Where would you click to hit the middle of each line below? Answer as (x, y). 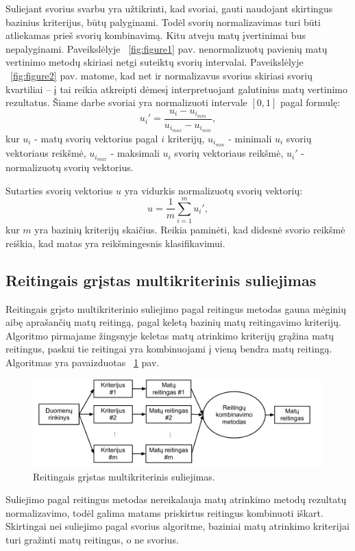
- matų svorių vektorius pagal (96, 138)
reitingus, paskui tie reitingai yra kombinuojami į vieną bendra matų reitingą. (169, 349)
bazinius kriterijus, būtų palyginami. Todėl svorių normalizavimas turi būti (163, 22)
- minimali (250, 138)
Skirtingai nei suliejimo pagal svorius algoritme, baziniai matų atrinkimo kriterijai (177, 526)
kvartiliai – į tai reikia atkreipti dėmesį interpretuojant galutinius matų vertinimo (176, 89)
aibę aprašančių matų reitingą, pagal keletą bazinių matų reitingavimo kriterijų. (173, 322)
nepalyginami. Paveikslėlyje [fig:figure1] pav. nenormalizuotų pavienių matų (167, 48)
